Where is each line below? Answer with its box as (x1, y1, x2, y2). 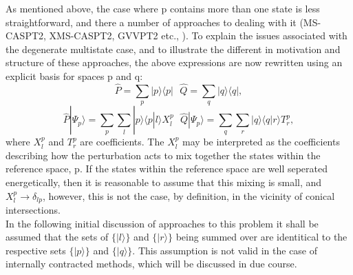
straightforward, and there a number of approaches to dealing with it (6, 14, 297, 29)
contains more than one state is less (169, 1, 320, 15)
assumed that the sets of (6, 230, 109, 244)
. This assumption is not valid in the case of (132, 243, 318, 257)
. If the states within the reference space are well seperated (79, 161, 328, 176)
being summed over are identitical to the (175, 230, 347, 244)
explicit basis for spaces (6, 68, 105, 83)
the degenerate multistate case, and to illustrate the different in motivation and (6, 41, 341, 56)
